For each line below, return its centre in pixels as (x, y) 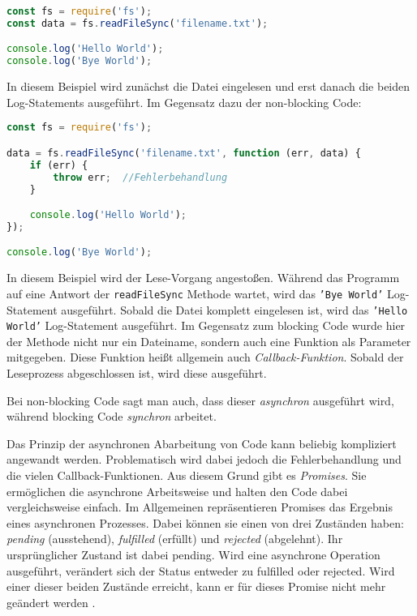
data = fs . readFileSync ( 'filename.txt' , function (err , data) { (184, 153)
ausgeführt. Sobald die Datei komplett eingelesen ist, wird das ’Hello (234, 309)
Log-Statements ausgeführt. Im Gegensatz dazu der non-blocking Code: (184, 102)
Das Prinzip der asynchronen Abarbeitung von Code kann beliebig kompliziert (202, 443)
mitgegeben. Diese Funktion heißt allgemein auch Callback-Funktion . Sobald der (205, 357)
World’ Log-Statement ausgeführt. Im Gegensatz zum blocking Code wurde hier (206, 325)
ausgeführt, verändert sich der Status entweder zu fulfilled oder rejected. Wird (201, 570)
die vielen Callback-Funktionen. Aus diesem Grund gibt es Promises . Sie (187, 475)
